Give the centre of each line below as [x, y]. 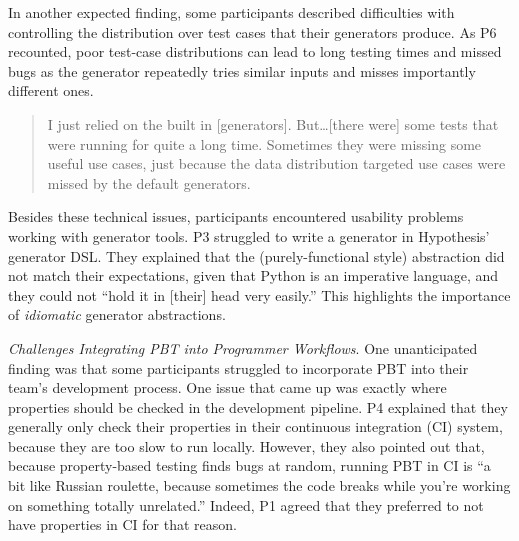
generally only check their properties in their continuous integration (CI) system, [255, 426]
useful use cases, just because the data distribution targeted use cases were [276, 163]
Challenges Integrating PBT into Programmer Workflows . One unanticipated [243, 347]
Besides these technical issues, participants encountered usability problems [236, 216]
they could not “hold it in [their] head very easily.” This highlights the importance [259, 294]
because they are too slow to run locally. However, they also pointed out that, [246, 445]
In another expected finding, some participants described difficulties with [231, 12]
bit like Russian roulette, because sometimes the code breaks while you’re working [259, 485]
